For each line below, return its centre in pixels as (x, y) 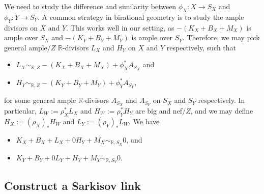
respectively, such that (201, 47)
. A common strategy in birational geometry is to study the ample (141, 17)
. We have (144, 121)
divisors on (21, 27)
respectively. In (222, 100)
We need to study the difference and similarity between (90, 6)
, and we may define (222, 110)
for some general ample (40, 100)
